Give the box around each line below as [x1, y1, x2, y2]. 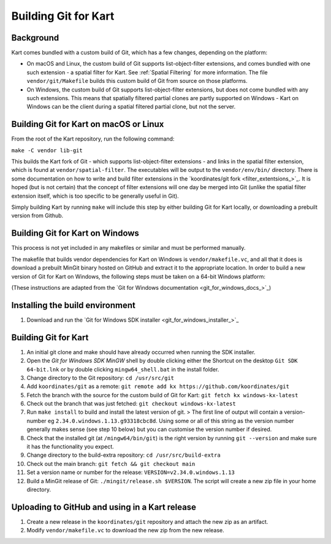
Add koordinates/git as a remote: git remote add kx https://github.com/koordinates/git [26, 383, 289, 390]
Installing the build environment [11, 300, 136, 310]
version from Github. [11, 212, 64, 219]
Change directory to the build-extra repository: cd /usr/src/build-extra [26, 451, 221, 459]
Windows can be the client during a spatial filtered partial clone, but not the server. [26, 103, 236, 111]
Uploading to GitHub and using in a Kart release [11, 502, 196, 512]
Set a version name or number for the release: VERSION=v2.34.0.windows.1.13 [26, 468, 235, 476]
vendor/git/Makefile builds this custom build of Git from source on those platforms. [26, 77, 248, 85]
